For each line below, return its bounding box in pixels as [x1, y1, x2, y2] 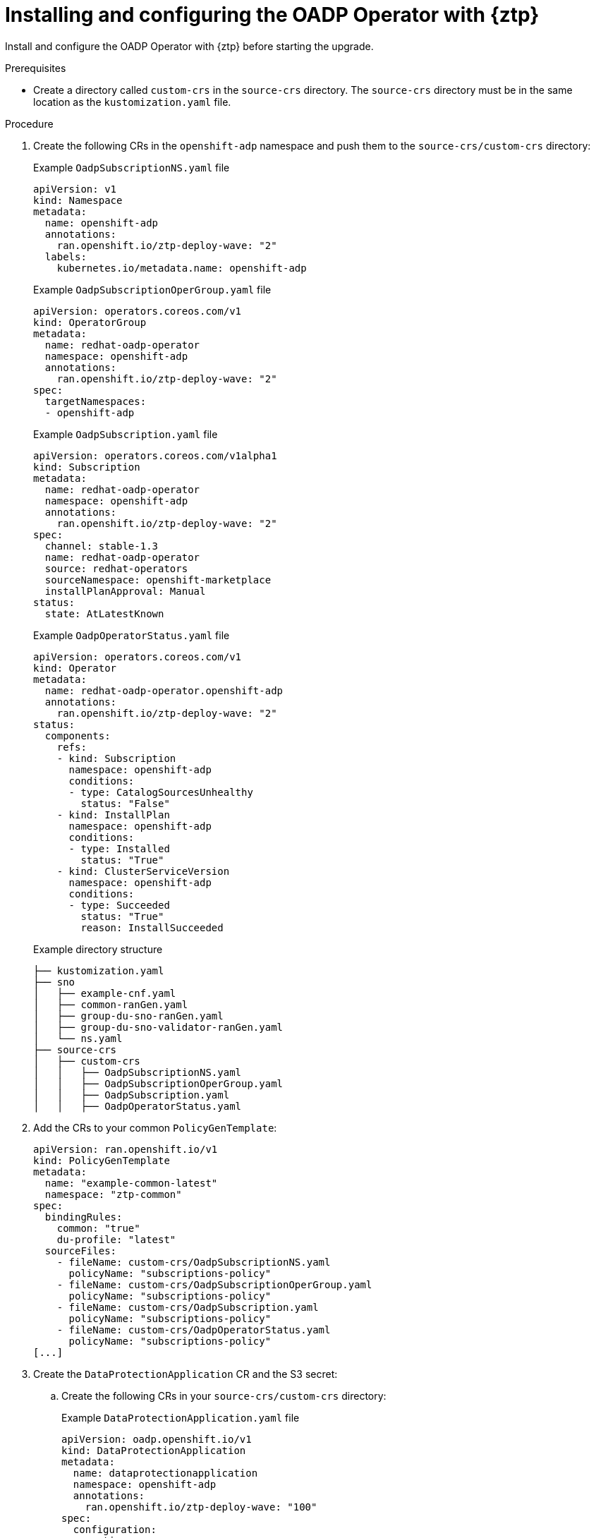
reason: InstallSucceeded [80, 921, 224, 933]
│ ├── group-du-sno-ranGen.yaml [33, 1010, 224, 1022]
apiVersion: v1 [33, 183, 117, 195]
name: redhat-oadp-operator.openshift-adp [44, 684, 284, 696]
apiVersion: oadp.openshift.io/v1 [61, 1433, 252, 1445]
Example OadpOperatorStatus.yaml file [33, 629, 230, 641]
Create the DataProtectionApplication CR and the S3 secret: [33, 1367, 338, 1380]
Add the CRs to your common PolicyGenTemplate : [33, 1121, 277, 1134]
